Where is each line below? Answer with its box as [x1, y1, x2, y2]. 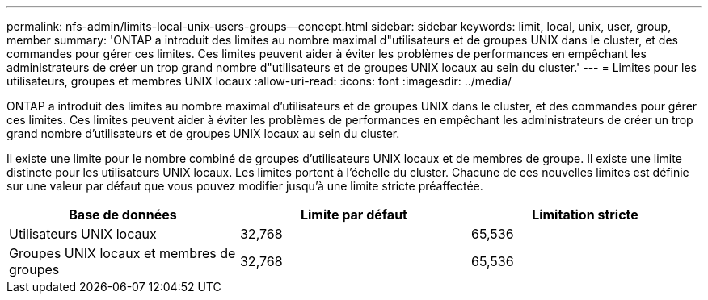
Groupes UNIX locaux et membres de [9, 245, 236, 261]
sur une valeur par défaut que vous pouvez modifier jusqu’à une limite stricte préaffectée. [6, 179, 483, 193]
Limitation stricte [532, 206, 638, 223]
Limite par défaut [300, 206, 407, 223]
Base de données [69, 206, 177, 223]
